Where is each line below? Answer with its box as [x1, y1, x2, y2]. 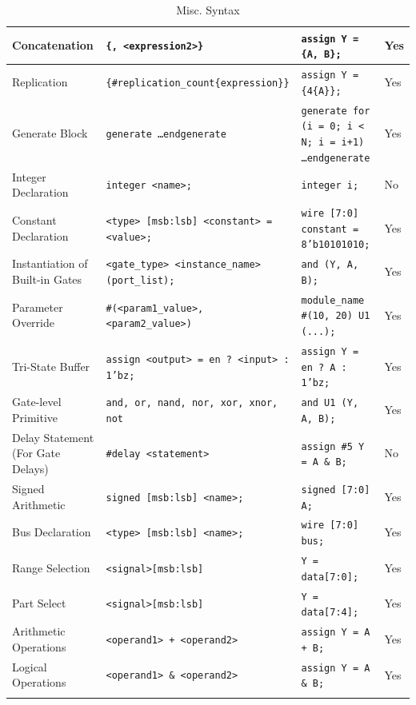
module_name [301, 294, 365, 306]
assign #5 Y [301, 440, 365, 452]
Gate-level [12, 393, 62, 410]
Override [12, 314, 54, 331]
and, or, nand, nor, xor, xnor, [106, 397, 278, 409]
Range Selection [12, 559, 90, 576]
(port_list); [106, 274, 175, 286]
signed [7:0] [301, 484, 370, 496]
